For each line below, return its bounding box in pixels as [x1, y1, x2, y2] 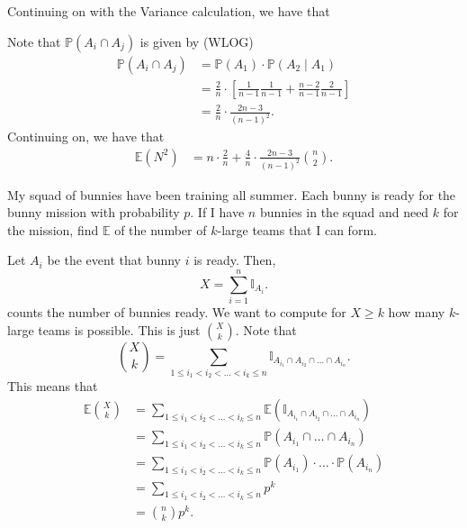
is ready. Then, [193, 250, 276, 269]
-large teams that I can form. [217, 220, 377, 239]
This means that [7, 377, 98, 396]
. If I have [190, 203, 245, 222]
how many [388, 303, 445, 322]
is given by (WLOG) [139, 32, 254, 50]
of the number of [114, 220, 207, 239]
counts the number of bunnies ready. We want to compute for [7, 303, 346, 322]
